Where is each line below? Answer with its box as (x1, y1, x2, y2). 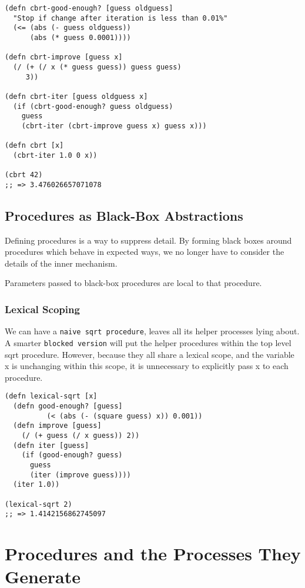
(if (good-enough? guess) (21, 451, 123, 460)
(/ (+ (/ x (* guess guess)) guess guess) (13, 62, 182, 71)
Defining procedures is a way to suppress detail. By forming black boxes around (5, 234, 292, 246)
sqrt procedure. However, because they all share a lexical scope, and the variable (5, 348, 294, 360)
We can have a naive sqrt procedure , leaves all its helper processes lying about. (5, 325, 300, 337)
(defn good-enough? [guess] (13, 402, 123, 411)
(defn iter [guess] (13, 441, 89, 450)
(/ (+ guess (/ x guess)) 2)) (21, 431, 140, 440)
